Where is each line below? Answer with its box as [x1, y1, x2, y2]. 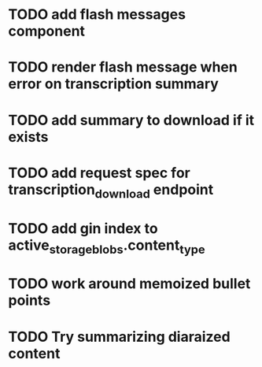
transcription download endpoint [8, 180, 214, 202]
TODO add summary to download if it [8, 111, 255, 129]
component [8, 22, 85, 40]
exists [8, 128, 49, 146]
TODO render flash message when [8, 58, 238, 76]
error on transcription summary [8, 75, 219, 93]
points [8, 291, 51, 310]
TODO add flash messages [8, 6, 186, 24]
